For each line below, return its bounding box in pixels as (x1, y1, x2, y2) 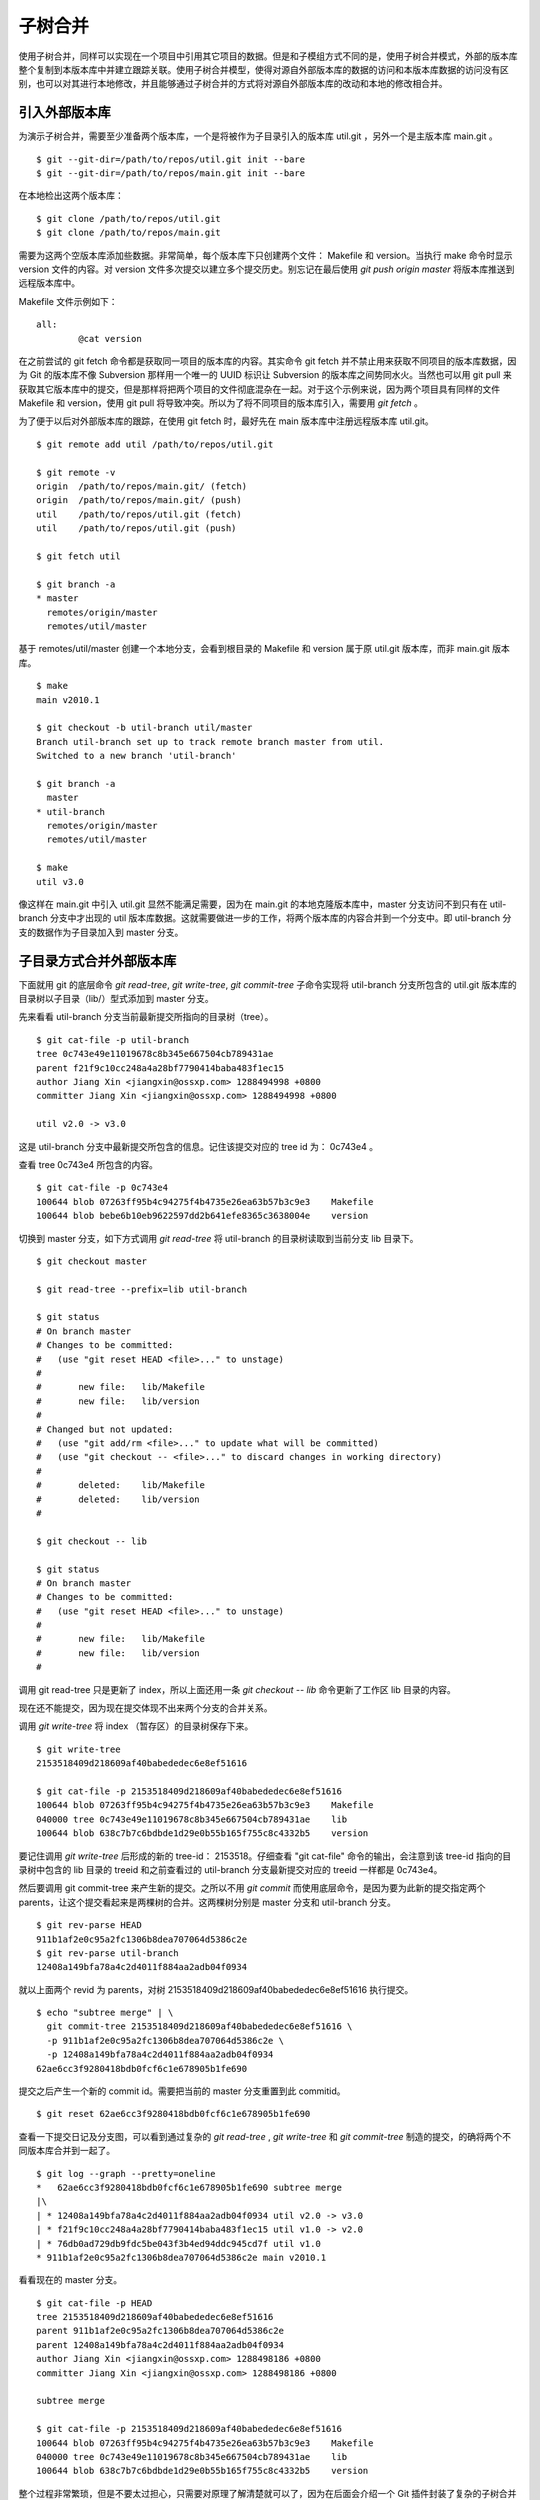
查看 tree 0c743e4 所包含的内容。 (18, 1158, 159, 1170)
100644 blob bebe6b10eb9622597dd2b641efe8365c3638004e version (36, 1210, 369, 1222)
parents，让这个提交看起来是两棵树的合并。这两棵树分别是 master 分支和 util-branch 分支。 (18, 1896, 397, 1908)
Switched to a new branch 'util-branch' (36, 750, 237, 762)
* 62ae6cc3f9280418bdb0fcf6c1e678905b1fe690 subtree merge (36, 2181, 342, 2193)
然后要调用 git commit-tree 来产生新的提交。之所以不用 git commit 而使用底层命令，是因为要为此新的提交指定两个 (18, 1882, 486, 1894)
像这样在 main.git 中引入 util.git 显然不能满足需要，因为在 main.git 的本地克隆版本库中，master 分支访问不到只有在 (18, 898, 488, 910)
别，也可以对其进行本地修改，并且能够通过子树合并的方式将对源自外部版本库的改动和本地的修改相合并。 (18, 78, 448, 90)
